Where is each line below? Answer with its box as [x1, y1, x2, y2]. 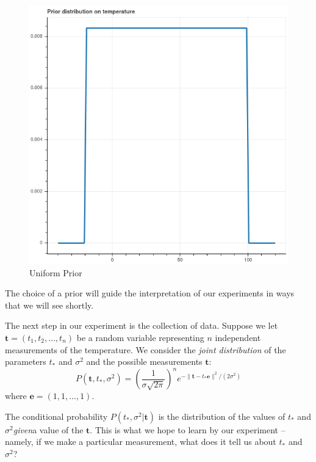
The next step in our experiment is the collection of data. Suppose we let [5, 319, 278, 332]
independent [215, 331, 261, 343]
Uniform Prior [29, 266, 82, 279]
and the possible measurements [86, 355, 203, 368]
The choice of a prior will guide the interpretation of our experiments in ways [5, 287, 295, 299]
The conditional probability [5, 409, 108, 422]
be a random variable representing [76, 331, 204, 343]
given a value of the [13, 423, 84, 436]
